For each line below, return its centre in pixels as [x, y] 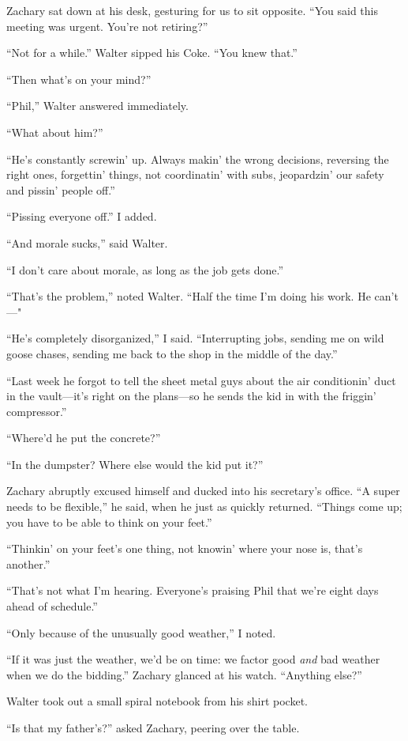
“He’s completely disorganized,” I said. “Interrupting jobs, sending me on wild [195, 338]
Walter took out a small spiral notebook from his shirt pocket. [157, 701]
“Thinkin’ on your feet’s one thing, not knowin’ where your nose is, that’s [185, 548]
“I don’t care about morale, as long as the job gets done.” [145, 269]
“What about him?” [55, 132]
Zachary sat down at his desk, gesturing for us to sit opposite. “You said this [192, 10]
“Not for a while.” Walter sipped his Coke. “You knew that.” [152, 53]
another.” [28, 563]
